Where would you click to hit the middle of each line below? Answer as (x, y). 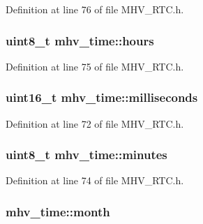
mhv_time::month (58, 211)
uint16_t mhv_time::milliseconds (102, 97)
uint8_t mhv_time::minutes (87, 155)
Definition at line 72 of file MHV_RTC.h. (95, 123)
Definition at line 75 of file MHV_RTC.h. (95, 66)
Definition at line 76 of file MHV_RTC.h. (95, 9)
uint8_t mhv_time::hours (80, 40)
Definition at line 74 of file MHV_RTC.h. (95, 180)
